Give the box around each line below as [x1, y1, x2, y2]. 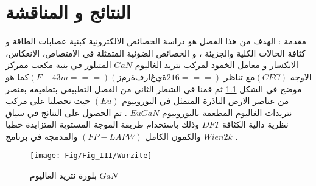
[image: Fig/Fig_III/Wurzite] [30, 151, 152, 160]
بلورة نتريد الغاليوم [30, 169, 97, 182]
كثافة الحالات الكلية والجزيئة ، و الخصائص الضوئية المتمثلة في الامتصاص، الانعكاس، [5, 46, 306, 59]
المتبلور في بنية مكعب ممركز [5, 58, 111, 71]
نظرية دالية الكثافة [222, 118, 289, 131]
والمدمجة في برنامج [5, 129, 78, 142]
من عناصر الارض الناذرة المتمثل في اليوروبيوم [122, 94, 289, 107]
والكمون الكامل [145, 129, 201, 142]
